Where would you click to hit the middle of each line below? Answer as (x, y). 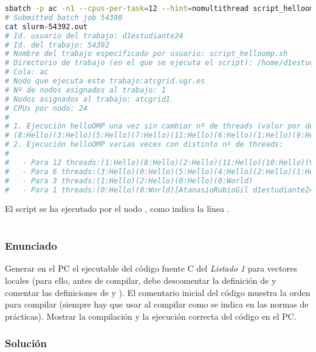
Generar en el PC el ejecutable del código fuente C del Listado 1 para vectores (151, 268)
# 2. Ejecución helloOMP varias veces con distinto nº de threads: (144, 145)
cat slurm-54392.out (46, 26)
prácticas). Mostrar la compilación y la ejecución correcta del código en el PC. (151, 316)
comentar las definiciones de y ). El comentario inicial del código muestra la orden (158, 292)
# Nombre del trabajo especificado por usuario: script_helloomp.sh (146, 54)
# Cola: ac (27, 72)
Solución (26, 343)
